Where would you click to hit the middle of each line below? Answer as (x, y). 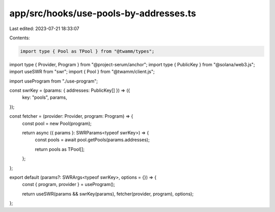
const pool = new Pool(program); (57, 123)
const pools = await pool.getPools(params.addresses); (92, 140)
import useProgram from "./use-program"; (54, 81)
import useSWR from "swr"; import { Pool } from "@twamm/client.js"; (82, 72)
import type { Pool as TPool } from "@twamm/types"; (87, 51)
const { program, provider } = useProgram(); (69, 184)
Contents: (20, 38)
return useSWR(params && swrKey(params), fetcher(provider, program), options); (108, 194)
